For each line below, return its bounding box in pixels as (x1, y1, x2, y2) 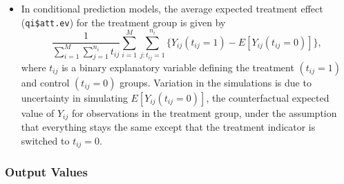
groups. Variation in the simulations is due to (120, 75, 312, 89)
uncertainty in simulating (21, 90, 128, 104)
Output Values (5, 163, 88, 181)
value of (21, 105, 55, 120)
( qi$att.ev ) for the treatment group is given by (21, 15, 226, 29)
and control (21, 75, 70, 89)
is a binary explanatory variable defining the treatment (61, 59, 294, 74)
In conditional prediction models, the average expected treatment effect (21, 1, 323, 15)
